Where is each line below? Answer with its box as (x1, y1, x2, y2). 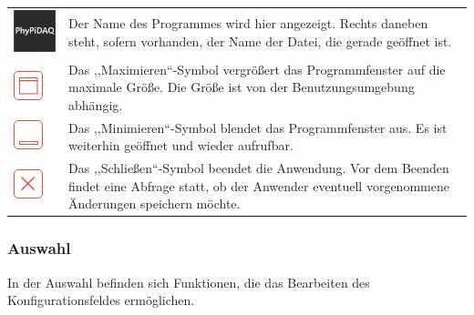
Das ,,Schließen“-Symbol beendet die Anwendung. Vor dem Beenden (68, 158, 449, 178)
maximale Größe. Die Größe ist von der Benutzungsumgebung (68, 77, 415, 97)
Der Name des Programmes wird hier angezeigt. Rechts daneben (68, 14, 428, 33)
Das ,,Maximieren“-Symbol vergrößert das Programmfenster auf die (68, 59, 446, 78)
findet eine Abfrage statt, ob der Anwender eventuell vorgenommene (68, 176, 449, 195)
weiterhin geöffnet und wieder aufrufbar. (68, 136, 294, 155)
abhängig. (68, 95, 123, 114)
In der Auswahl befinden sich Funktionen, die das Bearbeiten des (7, 272, 370, 291)
